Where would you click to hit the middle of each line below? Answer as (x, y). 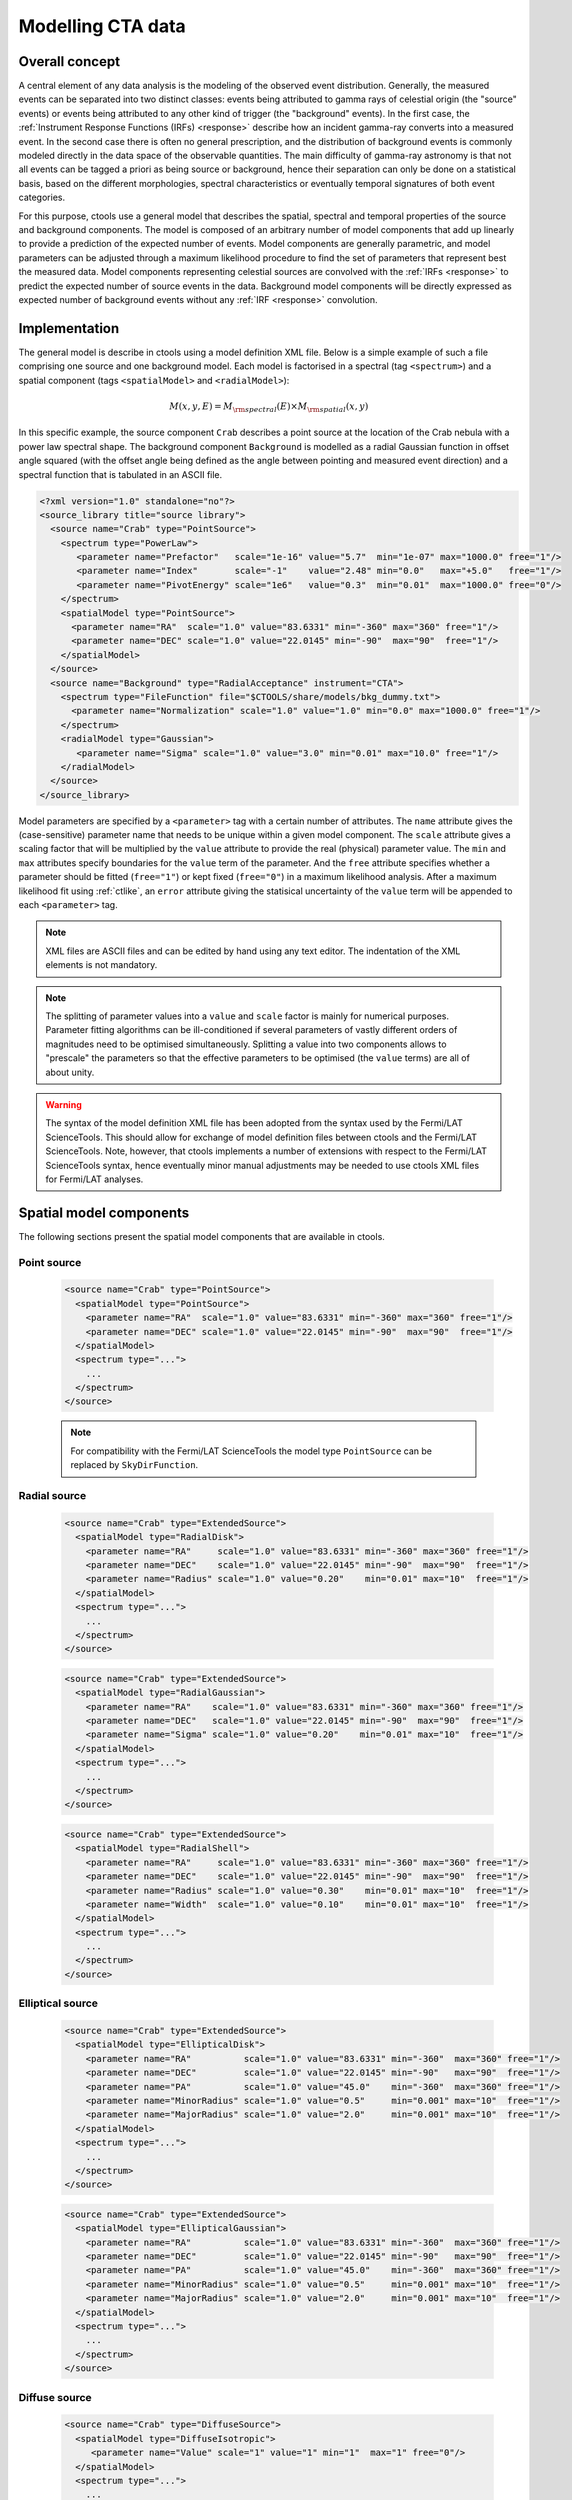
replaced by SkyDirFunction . (134, 1465)
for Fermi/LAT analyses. (94, 1179)
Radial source (52, 1495)
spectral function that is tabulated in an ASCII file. (120, 474)
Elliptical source (58, 2003)
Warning (63, 1104)
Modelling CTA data (102, 26)
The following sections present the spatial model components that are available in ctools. (201, 1236)
